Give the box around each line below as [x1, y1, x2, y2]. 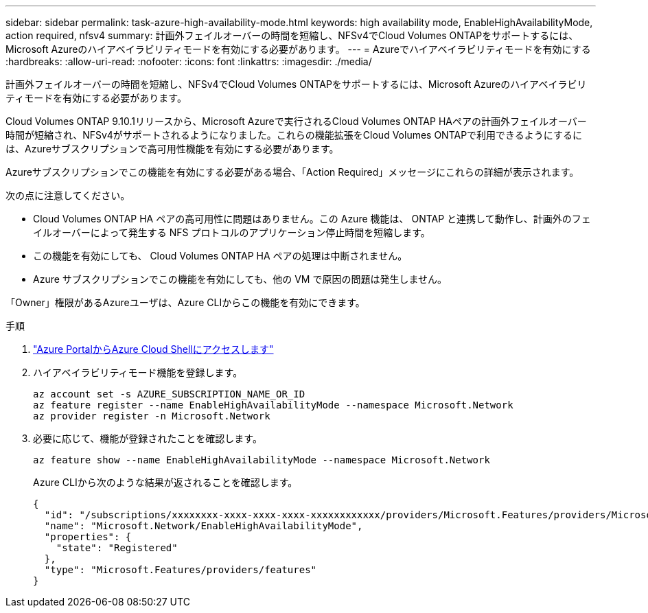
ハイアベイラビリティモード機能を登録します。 [33, 367, 243, 378]
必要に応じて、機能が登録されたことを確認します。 [33, 432, 262, 444]
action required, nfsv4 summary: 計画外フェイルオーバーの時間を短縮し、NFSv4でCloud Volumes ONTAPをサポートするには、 [5, 30, 579, 41]
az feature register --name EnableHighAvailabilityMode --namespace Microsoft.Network [33, 400, 513, 410]
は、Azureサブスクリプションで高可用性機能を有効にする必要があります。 [5, 143, 339, 154]
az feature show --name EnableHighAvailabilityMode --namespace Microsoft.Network [33, 454, 490, 465]
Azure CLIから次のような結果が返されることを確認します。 [33, 476, 298, 488]
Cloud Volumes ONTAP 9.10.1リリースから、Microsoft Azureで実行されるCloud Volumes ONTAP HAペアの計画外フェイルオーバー [5, 115, 587, 127]
